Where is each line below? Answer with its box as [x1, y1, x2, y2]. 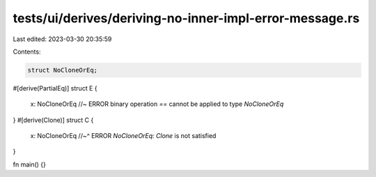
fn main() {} [13, 160, 47, 169]
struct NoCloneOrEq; [27, 66, 97, 74]
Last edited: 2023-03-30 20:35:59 [13, 35, 112, 43]
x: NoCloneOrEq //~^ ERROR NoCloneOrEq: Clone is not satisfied [30, 132, 217, 140]
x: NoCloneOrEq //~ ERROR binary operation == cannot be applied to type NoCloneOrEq [30, 100, 284, 108]
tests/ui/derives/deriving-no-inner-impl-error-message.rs [13, 10, 360, 26]
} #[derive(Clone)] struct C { [13, 116, 94, 124]
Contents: [13, 47, 41, 56]
